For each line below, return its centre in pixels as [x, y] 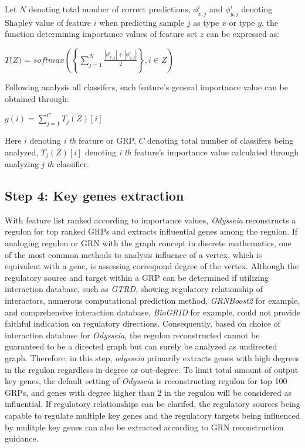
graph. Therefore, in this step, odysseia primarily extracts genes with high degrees [152, 357]
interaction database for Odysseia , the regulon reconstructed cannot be [132, 335]
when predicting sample [142, 22]
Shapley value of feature [48, 22]
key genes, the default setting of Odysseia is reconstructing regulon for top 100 [146, 381]
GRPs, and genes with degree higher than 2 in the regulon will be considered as [148, 392]
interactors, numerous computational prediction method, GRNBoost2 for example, [152, 300]
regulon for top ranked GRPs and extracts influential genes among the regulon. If [151, 231]
